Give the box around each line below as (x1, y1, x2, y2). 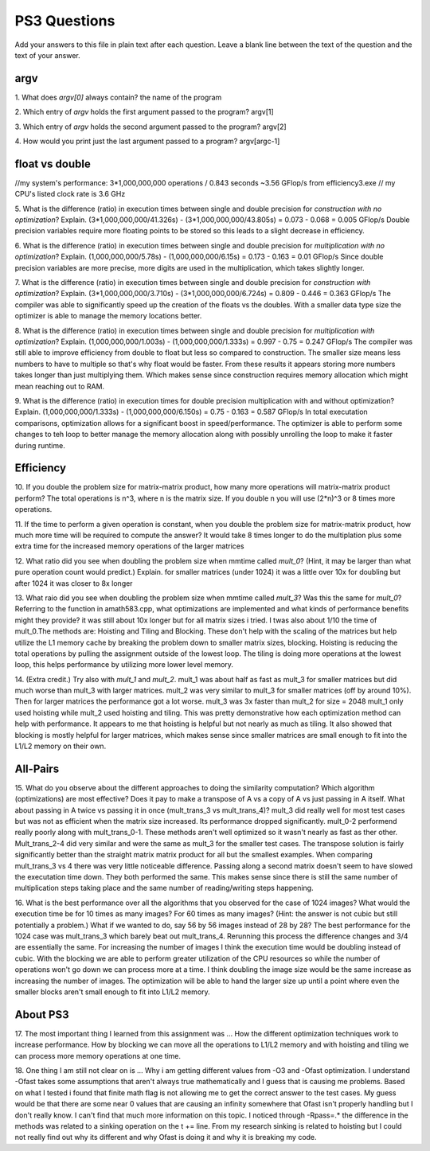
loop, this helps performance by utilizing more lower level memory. (14, 660, 234, 669)
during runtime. (14, 440, 65, 450)
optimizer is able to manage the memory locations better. (14, 311, 202, 321)
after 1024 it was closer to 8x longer (14, 578, 133, 588)
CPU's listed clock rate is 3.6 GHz (14, 189, 126, 199)
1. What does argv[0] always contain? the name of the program (14, 92, 222, 102)
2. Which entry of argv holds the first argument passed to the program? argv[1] (14, 107, 274, 117)
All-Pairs (14, 762, 60, 775)
